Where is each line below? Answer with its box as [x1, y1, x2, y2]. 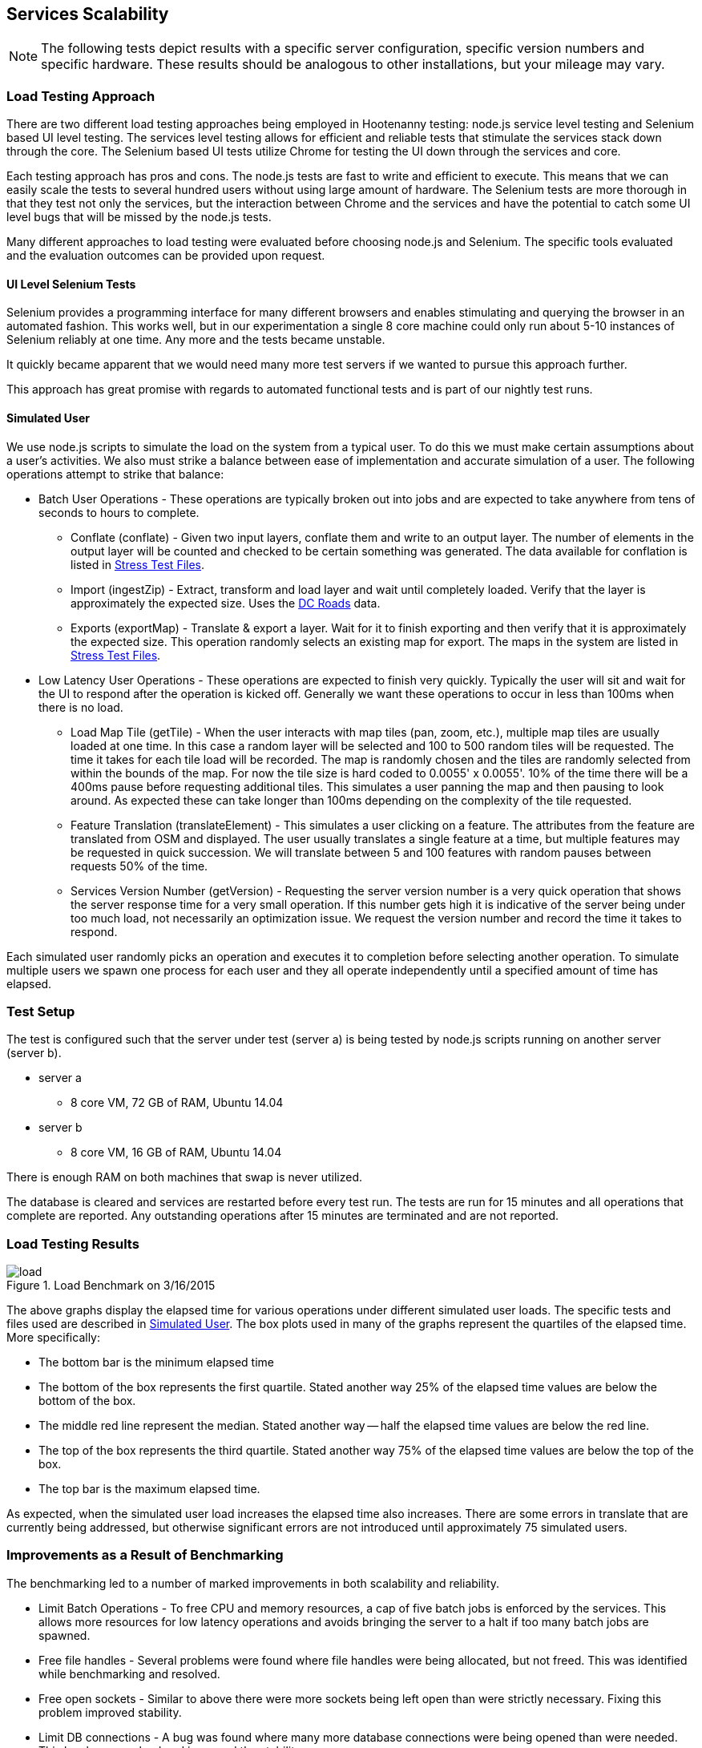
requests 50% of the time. [71, 858, 208, 873]
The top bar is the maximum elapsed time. [38, 1482, 260, 1496]
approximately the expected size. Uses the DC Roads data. [71, 595, 381, 610]
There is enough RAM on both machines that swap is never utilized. [6, 1170, 363, 1185]
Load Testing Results [6, 1235, 139, 1252]
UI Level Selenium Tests [6, 277, 136, 291]
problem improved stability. [38, 1705, 182, 1719]
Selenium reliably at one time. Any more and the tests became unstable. [6, 333, 385, 347]
